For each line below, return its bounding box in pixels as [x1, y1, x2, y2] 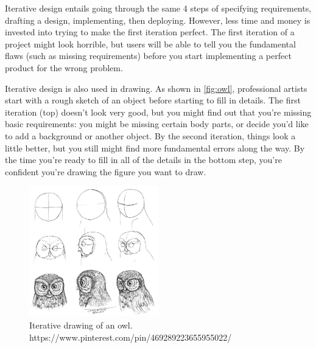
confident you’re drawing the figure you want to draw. [5, 165, 206, 178]
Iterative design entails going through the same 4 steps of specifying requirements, [5, 2, 312, 14]
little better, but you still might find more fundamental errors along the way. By [5, 141, 305, 154]
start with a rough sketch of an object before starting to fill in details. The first [5, 94, 301, 106]
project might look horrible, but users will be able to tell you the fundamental [5, 37, 296, 50]
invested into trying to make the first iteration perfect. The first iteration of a [5, 26, 295, 38]
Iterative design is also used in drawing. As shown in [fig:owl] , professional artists [5, 82, 307, 94]
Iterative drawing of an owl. [29, 319, 133, 332]
